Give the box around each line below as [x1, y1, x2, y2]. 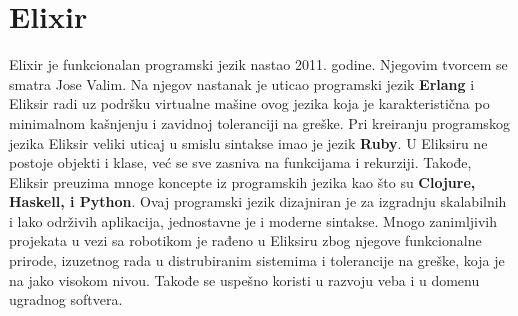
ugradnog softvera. [9, 289, 123, 310]
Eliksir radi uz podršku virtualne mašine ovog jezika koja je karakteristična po [9, 93, 490, 114]
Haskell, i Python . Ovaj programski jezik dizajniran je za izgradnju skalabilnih [9, 191, 507, 212]
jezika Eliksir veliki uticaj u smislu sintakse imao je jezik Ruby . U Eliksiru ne [9, 132, 488, 153]
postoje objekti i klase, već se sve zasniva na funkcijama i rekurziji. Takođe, [9, 152, 472, 173]
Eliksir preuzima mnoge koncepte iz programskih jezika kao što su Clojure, [9, 171, 476, 192]
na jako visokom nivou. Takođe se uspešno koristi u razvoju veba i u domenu [9, 269, 480, 290]
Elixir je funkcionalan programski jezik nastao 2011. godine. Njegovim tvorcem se [9, 54, 508, 75]
